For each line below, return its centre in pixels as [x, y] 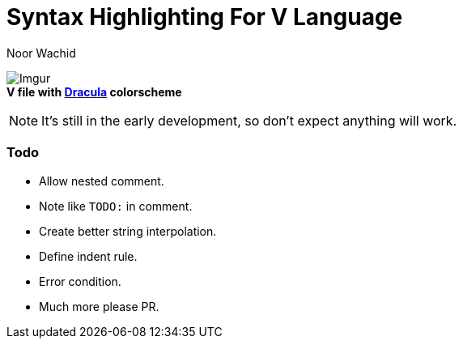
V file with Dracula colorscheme [94, 92]
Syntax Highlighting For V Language [205, 17]
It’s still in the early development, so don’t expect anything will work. [249, 120]
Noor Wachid [41, 53]
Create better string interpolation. [128, 231]
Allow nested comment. [102, 181]
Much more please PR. [99, 306]
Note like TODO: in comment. [116, 206]
